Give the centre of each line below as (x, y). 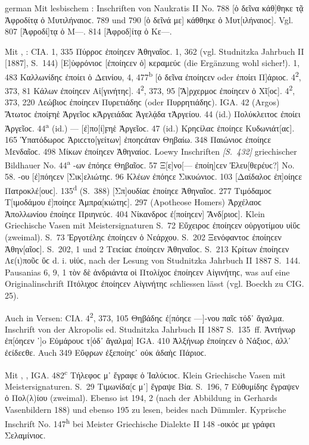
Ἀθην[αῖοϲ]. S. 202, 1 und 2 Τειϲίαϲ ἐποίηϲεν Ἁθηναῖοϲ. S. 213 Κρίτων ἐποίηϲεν (147, 248)
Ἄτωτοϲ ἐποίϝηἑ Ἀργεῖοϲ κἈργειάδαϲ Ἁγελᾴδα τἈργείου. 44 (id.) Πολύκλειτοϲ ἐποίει (153, 114)
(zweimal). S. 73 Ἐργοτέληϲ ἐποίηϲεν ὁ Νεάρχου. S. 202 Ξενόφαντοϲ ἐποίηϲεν (143, 236)
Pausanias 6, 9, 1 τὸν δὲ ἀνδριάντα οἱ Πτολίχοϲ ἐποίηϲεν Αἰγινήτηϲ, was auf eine (147, 272)
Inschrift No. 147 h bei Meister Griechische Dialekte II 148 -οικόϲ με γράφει (140, 422)
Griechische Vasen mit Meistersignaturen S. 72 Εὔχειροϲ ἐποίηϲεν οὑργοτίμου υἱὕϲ (153, 225)
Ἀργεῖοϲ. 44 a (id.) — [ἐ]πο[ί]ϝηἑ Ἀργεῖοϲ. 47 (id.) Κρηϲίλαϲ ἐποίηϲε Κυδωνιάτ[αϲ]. (150, 127)
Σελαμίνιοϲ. (25, 435)
